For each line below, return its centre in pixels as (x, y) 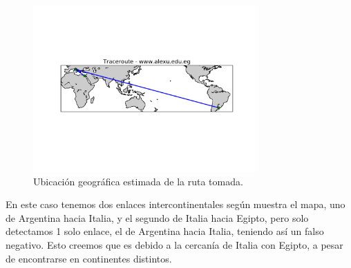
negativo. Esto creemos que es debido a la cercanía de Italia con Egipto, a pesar (174, 244)
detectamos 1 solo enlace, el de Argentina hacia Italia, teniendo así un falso (165, 231)
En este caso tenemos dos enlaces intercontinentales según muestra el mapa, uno (175, 204)
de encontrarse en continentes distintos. (89, 258)
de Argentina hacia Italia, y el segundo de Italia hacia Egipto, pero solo (157, 217)
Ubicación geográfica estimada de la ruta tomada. (138, 181)
